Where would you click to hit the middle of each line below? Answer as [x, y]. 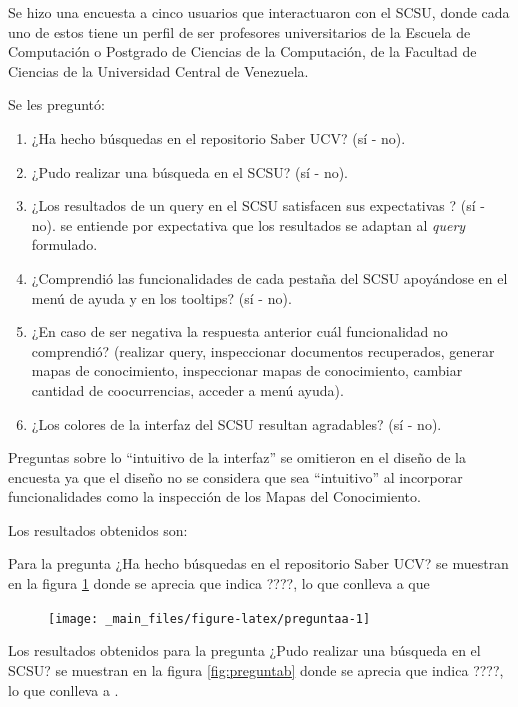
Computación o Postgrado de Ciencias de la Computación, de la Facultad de [242, 51]
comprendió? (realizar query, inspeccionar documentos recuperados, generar [263, 350]
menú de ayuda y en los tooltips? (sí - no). [161, 297]
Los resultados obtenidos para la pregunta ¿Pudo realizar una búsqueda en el [244, 650]
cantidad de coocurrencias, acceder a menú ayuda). [187, 389]
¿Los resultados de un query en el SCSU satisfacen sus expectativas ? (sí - [258, 205]
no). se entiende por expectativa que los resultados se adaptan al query [248, 224]
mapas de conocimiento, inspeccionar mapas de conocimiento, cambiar [247, 370]
